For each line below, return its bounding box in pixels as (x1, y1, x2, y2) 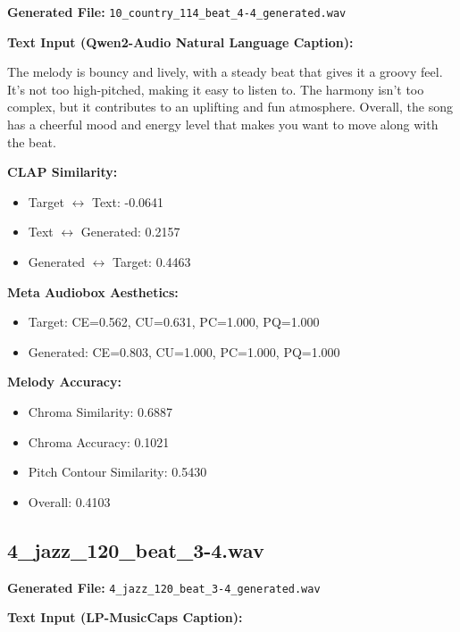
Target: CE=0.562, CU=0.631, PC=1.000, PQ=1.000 (28, 312, 320, 331)
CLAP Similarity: (7, 162, 118, 181)
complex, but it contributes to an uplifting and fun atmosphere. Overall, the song (7, 97, 453, 116)
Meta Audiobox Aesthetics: (7, 282, 179, 301)
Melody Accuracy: (7, 372, 121, 391)
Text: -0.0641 (91, 192, 164, 211)
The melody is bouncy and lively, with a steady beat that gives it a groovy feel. (7, 62, 443, 81)
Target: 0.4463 (113, 253, 191, 270)
